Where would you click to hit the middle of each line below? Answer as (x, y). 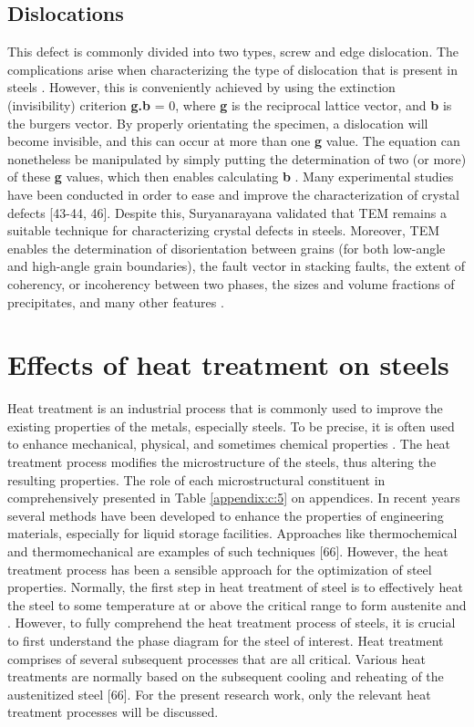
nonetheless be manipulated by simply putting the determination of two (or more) (237, 158)
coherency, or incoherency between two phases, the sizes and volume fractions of (231, 283)
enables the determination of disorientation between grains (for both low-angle (227, 248)
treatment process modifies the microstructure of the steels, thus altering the (222, 462)
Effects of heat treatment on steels (228, 364)
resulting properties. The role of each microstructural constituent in (196, 479)
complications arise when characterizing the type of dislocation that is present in (233, 69)
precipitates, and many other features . (116, 301)
